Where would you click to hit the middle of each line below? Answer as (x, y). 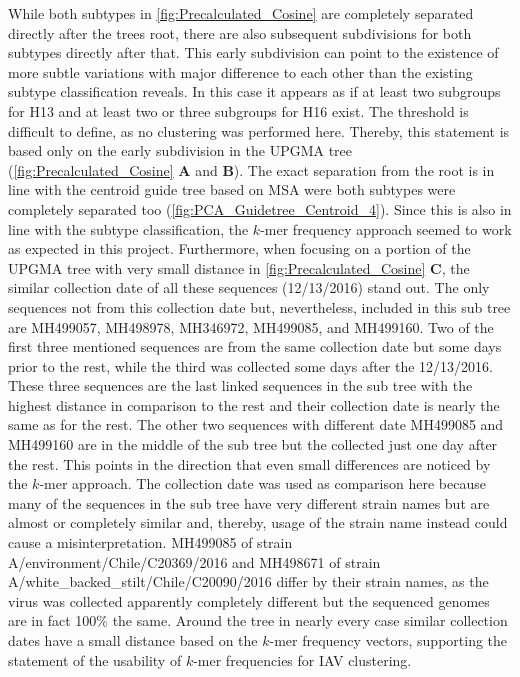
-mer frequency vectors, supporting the (388, 640)
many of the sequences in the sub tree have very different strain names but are (249, 502)
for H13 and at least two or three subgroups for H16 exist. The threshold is (238, 110)
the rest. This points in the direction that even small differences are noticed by (249, 463)
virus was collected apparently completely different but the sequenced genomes (249, 600)
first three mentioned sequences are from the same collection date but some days (255, 346)
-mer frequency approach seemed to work (386, 228)
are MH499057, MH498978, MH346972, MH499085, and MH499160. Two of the (251, 326)
